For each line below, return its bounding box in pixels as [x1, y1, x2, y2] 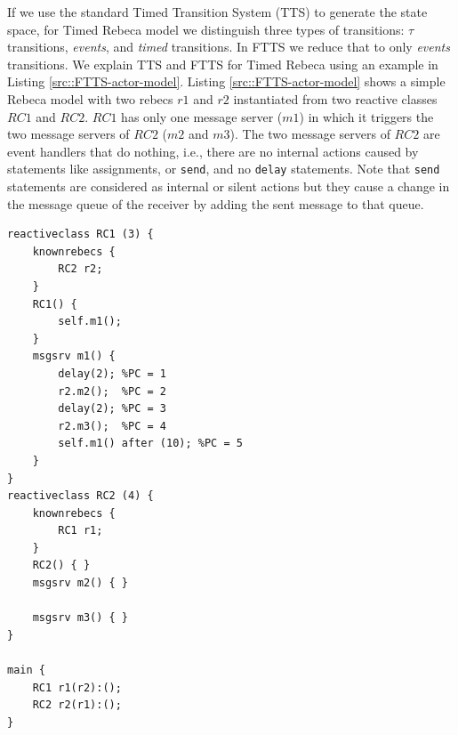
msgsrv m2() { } [32, 577, 129, 590]
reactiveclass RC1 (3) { [7, 228, 154, 241]
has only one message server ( [121, 107, 283, 125]
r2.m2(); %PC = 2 [58, 384, 166, 398]
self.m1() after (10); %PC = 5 [58, 437, 243, 450]
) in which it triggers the [299, 107, 434, 125]
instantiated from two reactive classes [233, 89, 438, 108]
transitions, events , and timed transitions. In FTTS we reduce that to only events [7, 37, 450, 56]
